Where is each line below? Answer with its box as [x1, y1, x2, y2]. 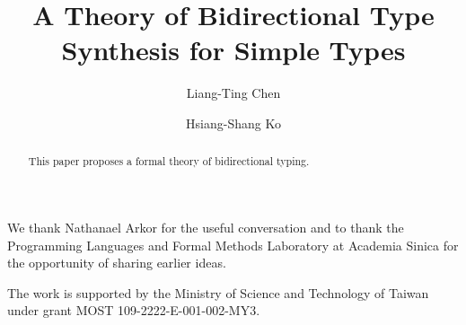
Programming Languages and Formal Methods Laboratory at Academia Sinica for [7, 235, 459, 254]
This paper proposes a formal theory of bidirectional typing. [28, 154, 310, 169]
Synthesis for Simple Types [61, 31, 406, 68]
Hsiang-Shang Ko [186, 113, 281, 132]
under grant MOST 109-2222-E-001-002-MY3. [7, 301, 260, 320]
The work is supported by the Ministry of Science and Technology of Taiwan [7, 283, 429, 302]
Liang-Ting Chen [186, 83, 281, 102]
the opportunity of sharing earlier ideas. [7, 253, 226, 272]
